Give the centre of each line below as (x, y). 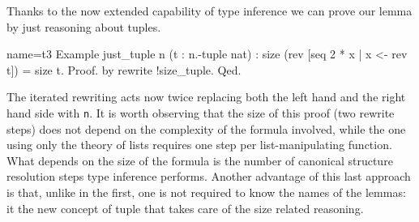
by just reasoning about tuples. (84, 26)
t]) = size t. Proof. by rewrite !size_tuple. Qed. (124, 69)
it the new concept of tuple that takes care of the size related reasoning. (185, 208)
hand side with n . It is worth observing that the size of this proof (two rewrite (201, 112)
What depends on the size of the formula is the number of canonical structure (200, 160)
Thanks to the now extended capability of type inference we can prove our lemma (209, 11)
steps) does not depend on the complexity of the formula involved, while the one (206, 128)
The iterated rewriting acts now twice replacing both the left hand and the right (206, 97)
